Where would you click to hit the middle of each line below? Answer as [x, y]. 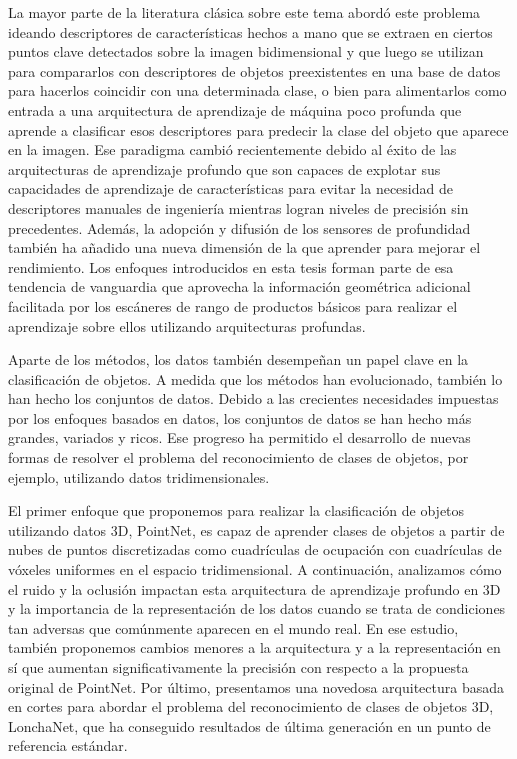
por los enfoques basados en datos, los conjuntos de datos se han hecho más [240, 417]
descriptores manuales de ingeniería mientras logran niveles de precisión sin [238, 207]
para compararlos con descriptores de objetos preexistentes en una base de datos [254, 70]
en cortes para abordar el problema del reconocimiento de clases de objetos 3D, [251, 706]
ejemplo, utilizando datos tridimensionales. [139, 476]
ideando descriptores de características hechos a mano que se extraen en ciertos [250, 31]
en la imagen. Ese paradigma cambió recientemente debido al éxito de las [232, 149]
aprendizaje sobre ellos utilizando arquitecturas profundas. [187, 325]
